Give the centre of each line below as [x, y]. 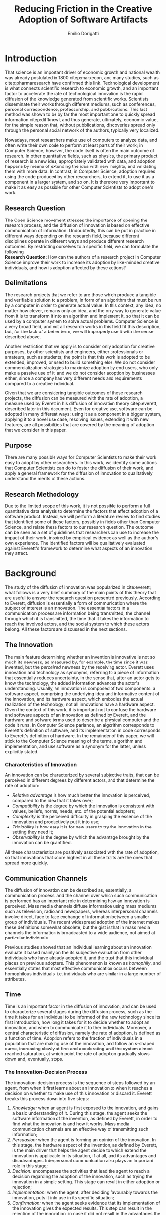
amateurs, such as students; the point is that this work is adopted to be [78, 357]
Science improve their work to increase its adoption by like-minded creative [82, 262]
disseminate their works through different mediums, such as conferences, [81, 104]
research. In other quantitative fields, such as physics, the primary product [81, 156]
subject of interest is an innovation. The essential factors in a [67, 608]
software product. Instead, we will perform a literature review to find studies [83, 516]
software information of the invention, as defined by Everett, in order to [85, 1118]
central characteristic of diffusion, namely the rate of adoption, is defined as [83, 1033]
